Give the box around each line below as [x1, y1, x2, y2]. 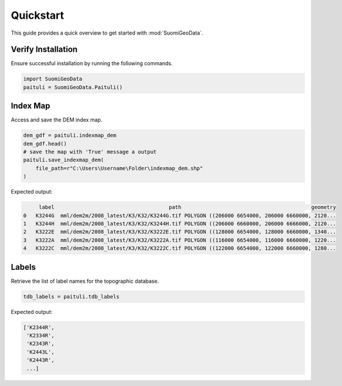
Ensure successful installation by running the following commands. [11, 60, 173, 67]
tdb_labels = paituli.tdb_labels [23, 293, 120, 300]
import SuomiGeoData [23, 76, 82, 82]
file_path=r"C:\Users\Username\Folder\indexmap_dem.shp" [35, 165, 203, 171]
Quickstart [11, 9, 65, 22]
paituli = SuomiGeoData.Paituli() [23, 84, 123, 90]
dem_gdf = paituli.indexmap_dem [23, 132, 117, 139]
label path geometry [38, 204, 336, 211]
